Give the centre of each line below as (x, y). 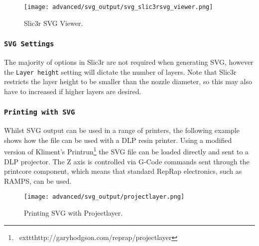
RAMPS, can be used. (38, 181)
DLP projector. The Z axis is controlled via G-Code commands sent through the (127, 161)
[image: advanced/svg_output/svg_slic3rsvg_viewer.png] (119, 7)
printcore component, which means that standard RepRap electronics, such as (123, 171)
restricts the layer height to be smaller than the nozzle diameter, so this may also (128, 81)
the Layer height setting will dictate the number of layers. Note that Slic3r (120, 71)
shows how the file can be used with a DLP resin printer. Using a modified (118, 140)
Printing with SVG (40, 112)
